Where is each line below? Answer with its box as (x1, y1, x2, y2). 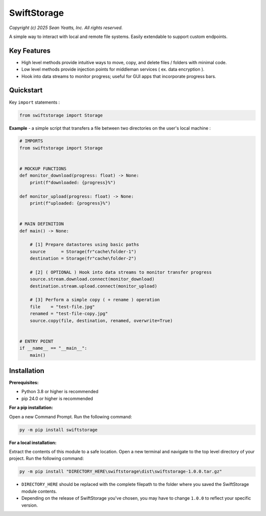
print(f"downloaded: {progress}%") (30, 180, 116, 185)
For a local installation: (9, 440, 57, 445)
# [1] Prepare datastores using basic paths (30, 242, 139, 248)
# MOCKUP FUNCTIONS (19, 166, 66, 172)
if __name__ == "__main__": (19, 345, 87, 351)
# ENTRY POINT (19, 338, 54, 344)
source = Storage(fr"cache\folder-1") (30, 249, 136, 254)
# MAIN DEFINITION (19, 221, 64, 227)
